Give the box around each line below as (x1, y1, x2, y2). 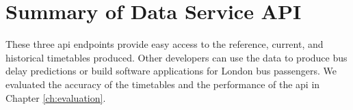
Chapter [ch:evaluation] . (5, 90, 106, 105)
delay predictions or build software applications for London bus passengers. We (5, 64, 337, 78)
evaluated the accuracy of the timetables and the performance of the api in (5, 77, 320, 91)
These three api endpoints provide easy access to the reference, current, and (5, 37, 324, 51)
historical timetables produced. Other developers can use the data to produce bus (5, 50, 348, 64)
